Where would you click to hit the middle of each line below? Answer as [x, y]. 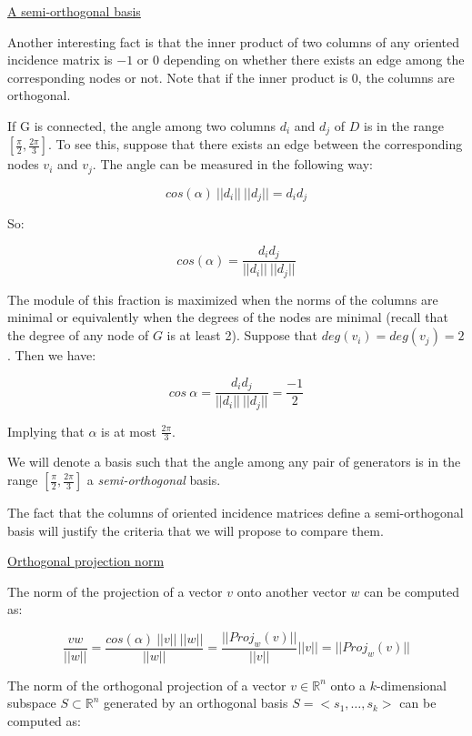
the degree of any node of [78, 335]
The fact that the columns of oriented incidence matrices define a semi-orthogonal [236, 512]
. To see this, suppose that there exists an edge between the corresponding [255, 144]
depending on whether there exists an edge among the [314, 60]
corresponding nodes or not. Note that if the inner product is [178, 77]
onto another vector [291, 591]
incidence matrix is [60, 60]
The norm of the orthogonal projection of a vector [147, 685]
